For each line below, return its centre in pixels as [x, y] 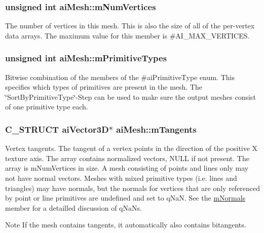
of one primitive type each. [47, 107]
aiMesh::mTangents [156, 129]
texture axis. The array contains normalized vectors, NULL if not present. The [127, 158]
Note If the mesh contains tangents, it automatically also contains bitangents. [126, 225]
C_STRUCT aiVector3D [57, 129]
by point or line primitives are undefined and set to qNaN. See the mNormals [125, 198]
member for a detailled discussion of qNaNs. [73, 207]
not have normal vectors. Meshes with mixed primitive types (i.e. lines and [121, 178]
